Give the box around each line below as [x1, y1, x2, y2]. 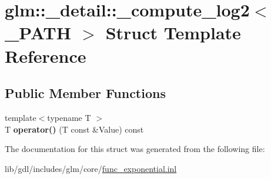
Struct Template [105, 21, 241, 45]
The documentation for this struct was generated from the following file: [5, 143, 265, 155]
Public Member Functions [5, 84, 166, 102]
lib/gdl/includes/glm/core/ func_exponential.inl [5, 162, 177, 174]
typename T [47, 111, 91, 123]
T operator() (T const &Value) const [5, 123, 144, 135]
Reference [5, 43, 86, 67]
